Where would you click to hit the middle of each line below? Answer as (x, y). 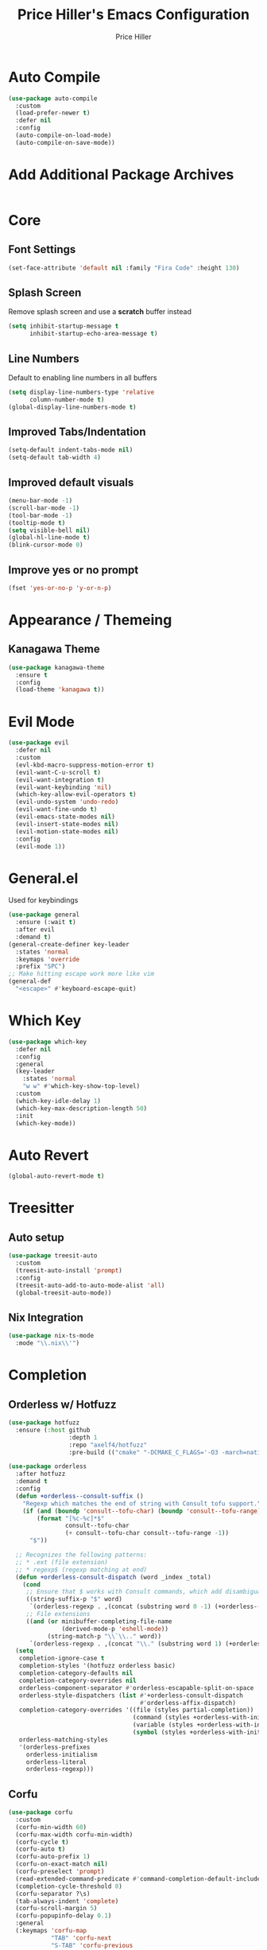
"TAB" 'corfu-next (81, 1938)
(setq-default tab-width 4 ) (55, 458)
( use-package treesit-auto (53, 1256)
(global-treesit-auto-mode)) (64, 1293)
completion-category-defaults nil (76, 1673)
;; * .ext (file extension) (62, 1562)
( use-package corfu (41, 1812)
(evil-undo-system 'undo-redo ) (67, 802)
